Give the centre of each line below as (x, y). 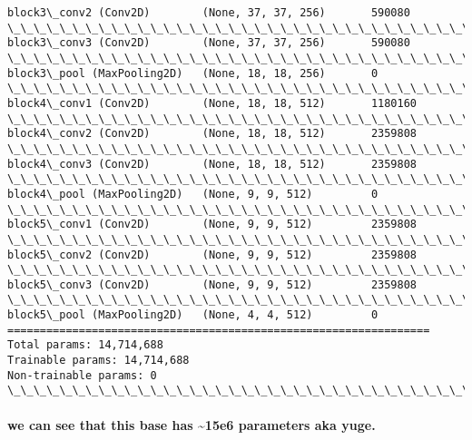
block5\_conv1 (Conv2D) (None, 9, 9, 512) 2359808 (212, 225)
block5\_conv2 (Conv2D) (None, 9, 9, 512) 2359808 (212, 254)
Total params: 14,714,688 (85, 345)
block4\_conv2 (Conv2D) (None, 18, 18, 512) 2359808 (212, 134)
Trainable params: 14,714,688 (98, 361)
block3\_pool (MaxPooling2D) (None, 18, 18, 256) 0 (193, 73)
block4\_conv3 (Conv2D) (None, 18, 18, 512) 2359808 (212, 164)
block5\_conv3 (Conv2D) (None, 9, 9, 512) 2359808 (212, 284)
